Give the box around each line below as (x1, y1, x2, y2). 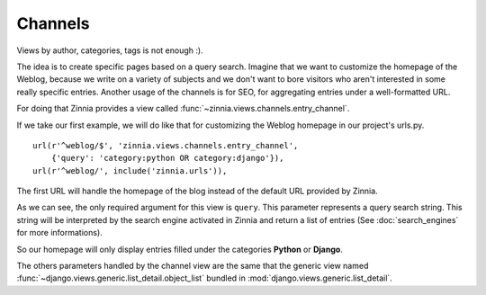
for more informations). (16, 228, 103, 238)
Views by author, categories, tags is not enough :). (16, 45, 203, 56)
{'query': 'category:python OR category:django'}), (50, 153, 284, 164)
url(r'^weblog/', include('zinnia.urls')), (32, 165, 228, 175)
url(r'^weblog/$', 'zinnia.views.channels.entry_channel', (32, 140, 299, 150)
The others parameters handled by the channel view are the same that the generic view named (16, 261, 369, 272)
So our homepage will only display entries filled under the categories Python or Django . (16, 244, 344, 255)
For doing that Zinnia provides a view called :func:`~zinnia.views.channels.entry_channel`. (16, 103, 350, 114)
